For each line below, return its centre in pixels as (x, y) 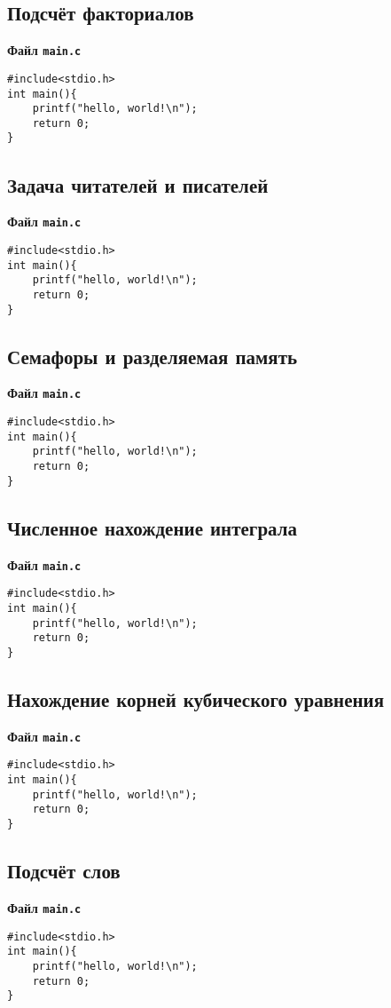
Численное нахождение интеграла (152, 527)
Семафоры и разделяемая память (152, 356)
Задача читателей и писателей (138, 184)
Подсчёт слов (64, 871)
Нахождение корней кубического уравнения (196, 698)
